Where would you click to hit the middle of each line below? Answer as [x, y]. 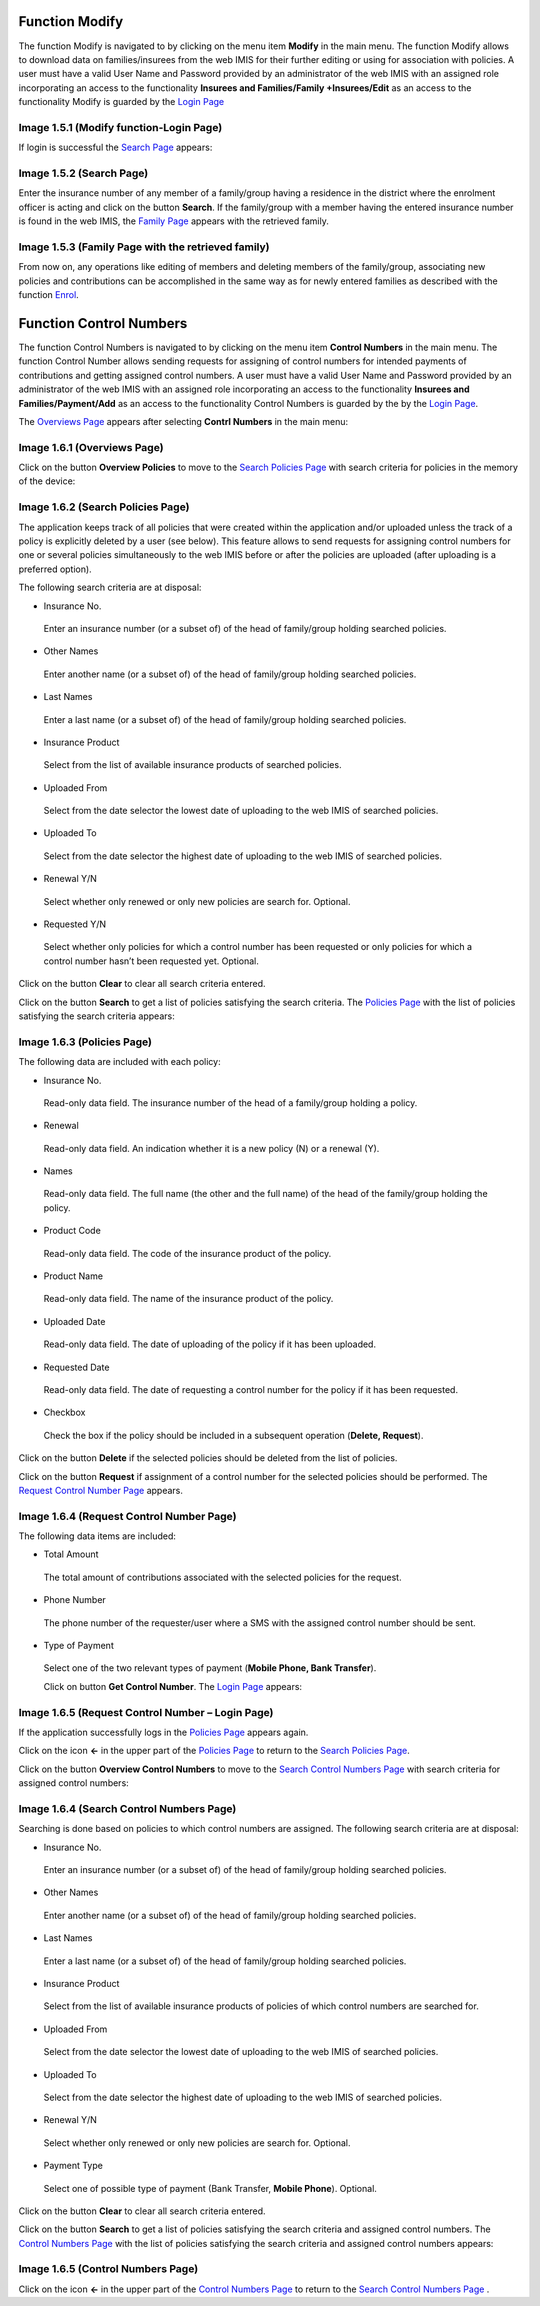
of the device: [47, 481]
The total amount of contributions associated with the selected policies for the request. [222, 1577]
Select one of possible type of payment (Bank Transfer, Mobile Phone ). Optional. [210, 2188]
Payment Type [73, 2166]
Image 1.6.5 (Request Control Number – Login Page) [146, 1712]
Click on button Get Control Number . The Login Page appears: [173, 1686]
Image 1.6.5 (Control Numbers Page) [108, 2269]
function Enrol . [48, 295]
